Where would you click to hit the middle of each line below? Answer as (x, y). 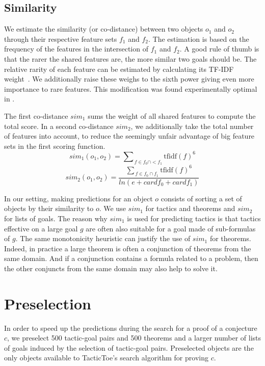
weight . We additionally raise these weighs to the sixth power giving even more (129, 79)
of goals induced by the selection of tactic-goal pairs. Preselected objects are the (129, 347)
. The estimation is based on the (198, 38)
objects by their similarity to (49, 208)
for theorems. (230, 238)
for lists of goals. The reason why (56, 218)
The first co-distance (36, 115)
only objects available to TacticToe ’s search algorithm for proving (106, 358)
